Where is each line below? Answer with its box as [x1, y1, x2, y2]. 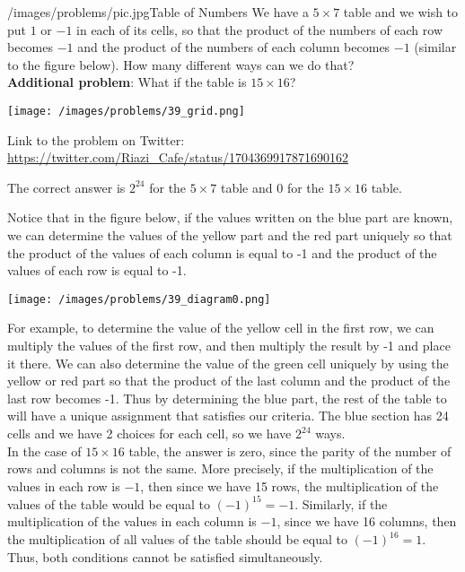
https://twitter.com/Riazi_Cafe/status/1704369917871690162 [7, 148, 349, 167]
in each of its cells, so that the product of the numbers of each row [76, 20, 443, 39]
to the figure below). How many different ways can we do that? [7, 55, 355, 74]
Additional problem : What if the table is [7, 73, 247, 91]
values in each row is [7, 476, 120, 495]
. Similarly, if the [294, 494, 388, 513]
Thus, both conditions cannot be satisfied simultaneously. [7, 547, 323, 566]
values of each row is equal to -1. [7, 261, 187, 280]
